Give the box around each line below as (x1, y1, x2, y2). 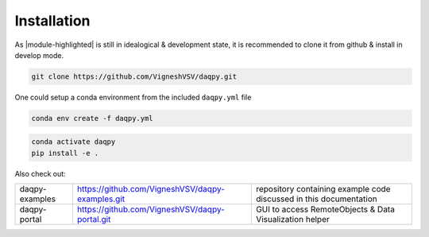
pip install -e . (31, 148, 99, 157)
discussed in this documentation (255, 193, 377, 204)
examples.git (76, 193, 126, 204)
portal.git (76, 214, 111, 225)
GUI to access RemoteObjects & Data (255, 204, 395, 215)
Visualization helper (255, 214, 330, 225)
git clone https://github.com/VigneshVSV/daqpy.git (31, 72, 238, 81)
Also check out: (14, 169, 67, 178)
